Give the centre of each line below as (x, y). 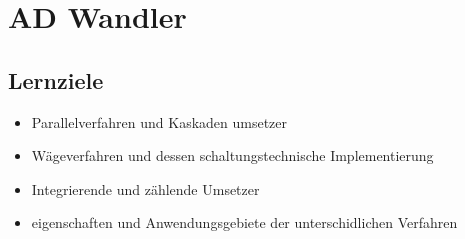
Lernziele (56, 79)
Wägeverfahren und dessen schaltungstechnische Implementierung (232, 155)
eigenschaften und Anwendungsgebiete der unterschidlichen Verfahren (244, 222)
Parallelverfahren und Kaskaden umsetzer (159, 121)
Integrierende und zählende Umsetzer (145, 188)
